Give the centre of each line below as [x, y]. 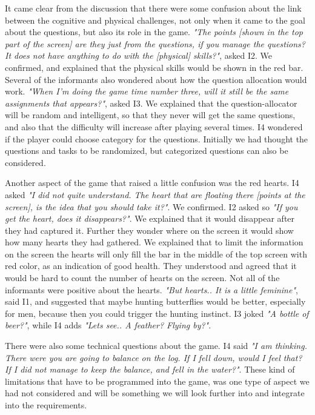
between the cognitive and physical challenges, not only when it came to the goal [155, 20]
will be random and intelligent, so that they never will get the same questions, [150, 115]
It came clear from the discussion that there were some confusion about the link [153, 8]
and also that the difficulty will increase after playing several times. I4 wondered [154, 126]
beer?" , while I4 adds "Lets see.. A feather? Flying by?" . [108, 325]
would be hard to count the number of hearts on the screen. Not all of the [142, 278]
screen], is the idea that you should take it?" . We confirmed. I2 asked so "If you [151, 206]
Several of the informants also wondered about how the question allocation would [156, 79]
